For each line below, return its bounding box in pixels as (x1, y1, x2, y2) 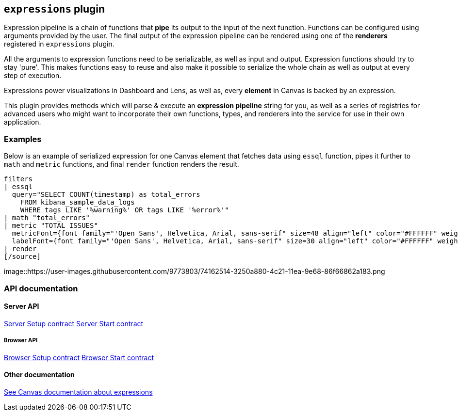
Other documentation (4, 370, 75, 379)
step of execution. (4, 71, 62, 80)
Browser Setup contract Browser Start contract (4, 353, 154, 362)
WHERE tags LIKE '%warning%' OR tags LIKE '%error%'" (20, 206, 229, 214)
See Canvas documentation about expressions (4, 387, 153, 396)
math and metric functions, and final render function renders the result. (4, 160, 239, 169)
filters (4, 175, 33, 183)
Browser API (4, 337, 38, 344)
